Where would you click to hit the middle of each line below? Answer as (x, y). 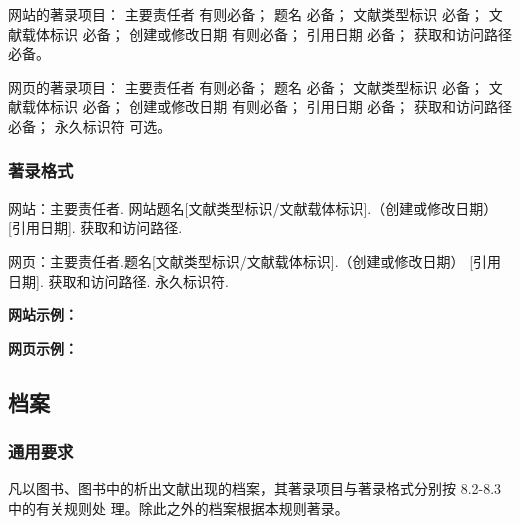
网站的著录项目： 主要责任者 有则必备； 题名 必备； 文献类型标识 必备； (246, 14)
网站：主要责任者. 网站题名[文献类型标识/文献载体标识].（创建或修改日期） (253, 207)
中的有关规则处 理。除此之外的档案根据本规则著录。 (178, 507)
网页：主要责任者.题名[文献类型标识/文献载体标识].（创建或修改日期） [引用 (255, 260)
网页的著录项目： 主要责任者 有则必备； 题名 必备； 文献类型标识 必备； (246, 86)
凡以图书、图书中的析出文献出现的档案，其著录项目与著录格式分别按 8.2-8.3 (255, 488)
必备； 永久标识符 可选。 (90, 125)
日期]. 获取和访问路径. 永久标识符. (118, 280)
